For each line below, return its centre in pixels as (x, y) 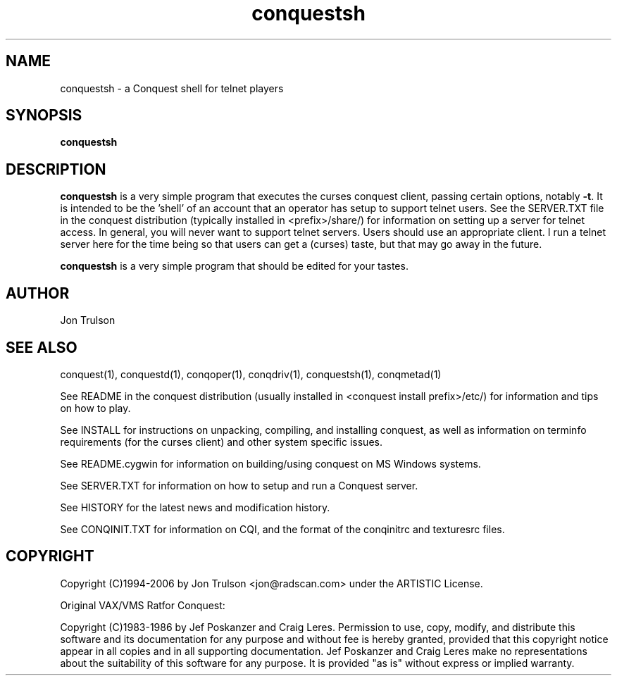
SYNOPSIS (44, 115)
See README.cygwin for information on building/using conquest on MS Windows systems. (270, 463)
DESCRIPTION (56, 169)
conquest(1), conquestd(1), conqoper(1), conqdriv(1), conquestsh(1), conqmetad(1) (251, 374)
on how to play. (95, 408)
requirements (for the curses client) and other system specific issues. (221, 442)
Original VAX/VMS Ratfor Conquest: (143, 605)
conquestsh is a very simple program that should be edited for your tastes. (234, 266)
